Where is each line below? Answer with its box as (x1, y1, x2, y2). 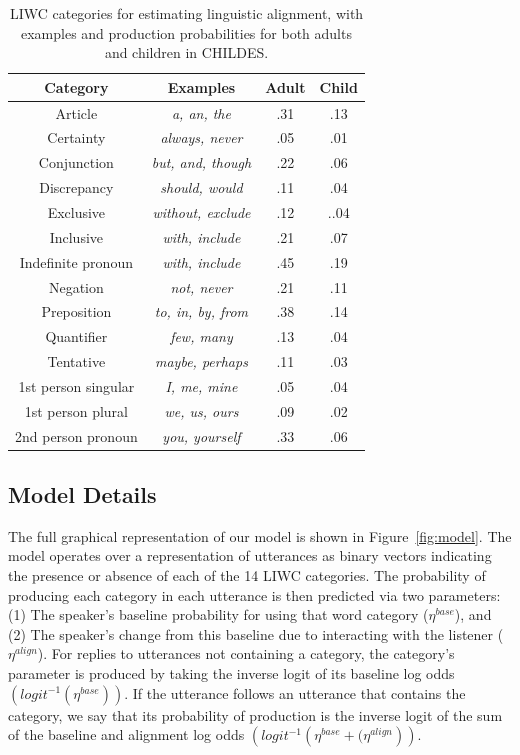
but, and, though (151, 152, 252, 173)
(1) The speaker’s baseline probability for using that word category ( (8, 604, 429, 625)
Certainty (47, 127, 106, 148)
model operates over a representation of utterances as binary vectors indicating (8, 545, 492, 566)
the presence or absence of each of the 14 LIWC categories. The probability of (8, 565, 486, 586)
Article (55, 102, 98, 123)
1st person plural (24, 400, 128, 421)
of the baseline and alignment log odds (8, 724, 245, 745)
